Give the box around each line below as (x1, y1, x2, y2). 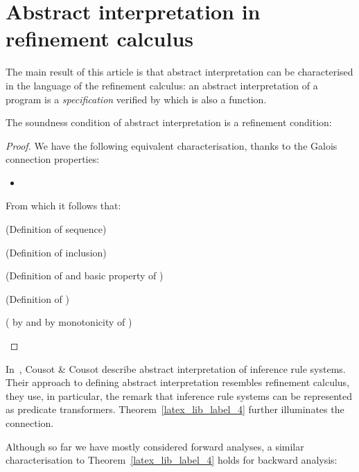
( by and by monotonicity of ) (6, 315, 132, 329)
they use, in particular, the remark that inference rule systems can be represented (6, 388, 353, 403)
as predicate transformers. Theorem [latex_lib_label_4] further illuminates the (6, 402, 344, 417)
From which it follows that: (6, 198, 121, 213)
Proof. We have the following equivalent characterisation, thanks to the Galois (6, 138, 338, 152)
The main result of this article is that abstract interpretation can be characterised (6, 64, 353, 79)
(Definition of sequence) (6, 222, 107, 236)
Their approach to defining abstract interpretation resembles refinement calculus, (6, 375, 350, 390)
